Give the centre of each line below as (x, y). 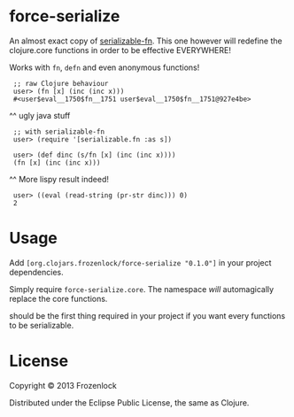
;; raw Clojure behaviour (61, 83)
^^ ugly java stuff (40, 115)
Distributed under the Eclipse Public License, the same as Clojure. (129, 402)
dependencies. (36, 272)
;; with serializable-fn (58, 131)
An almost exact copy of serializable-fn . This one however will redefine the (146, 41)
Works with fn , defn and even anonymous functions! (104, 67)
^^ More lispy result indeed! (59, 179)
